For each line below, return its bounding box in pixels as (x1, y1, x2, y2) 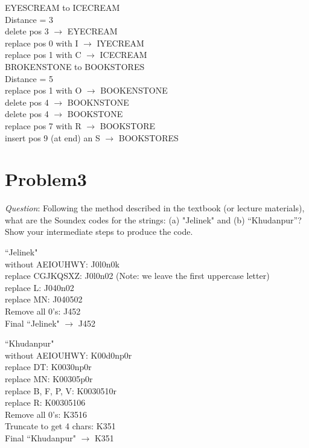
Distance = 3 (5, 13, 53, 25)
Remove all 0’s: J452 (5, 305, 81, 317)
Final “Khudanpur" (5, 431, 76, 444)
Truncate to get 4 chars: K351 (5, 420, 116, 432)
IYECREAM (97, 36, 144, 49)
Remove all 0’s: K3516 (5, 408, 87, 420)
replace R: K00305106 (5, 396, 86, 409)
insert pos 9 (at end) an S (5, 131, 100, 144)
